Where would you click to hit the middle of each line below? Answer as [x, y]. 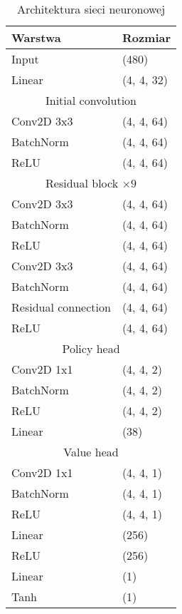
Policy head [91, 348]
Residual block [82, 183]
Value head [91, 452]
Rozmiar [146, 37]
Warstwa [36, 37]
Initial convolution [91, 100]
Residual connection [61, 307]
